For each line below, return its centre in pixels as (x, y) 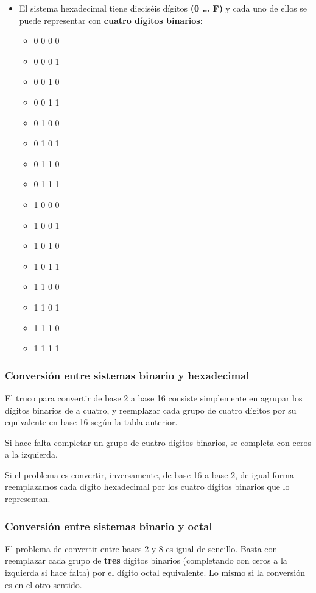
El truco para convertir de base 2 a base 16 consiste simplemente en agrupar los (154, 397)
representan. (28, 499)
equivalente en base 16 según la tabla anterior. (91, 422)
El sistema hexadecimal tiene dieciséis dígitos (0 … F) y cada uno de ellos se (163, 8)
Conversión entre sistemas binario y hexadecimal (127, 375)
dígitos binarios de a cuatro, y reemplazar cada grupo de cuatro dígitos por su (151, 410)
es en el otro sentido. (44, 584)
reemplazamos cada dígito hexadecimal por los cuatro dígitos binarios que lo (147, 487)
